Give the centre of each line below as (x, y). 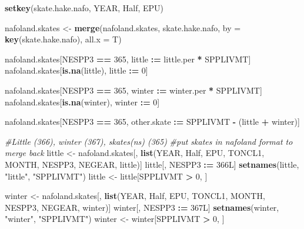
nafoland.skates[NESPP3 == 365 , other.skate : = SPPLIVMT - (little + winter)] (152, 122)
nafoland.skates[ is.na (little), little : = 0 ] (76, 70)
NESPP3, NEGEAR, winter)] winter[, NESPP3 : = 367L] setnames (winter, (142, 207)
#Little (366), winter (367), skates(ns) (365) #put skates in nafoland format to (149, 141)
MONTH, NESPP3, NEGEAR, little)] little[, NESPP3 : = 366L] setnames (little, (152, 164)
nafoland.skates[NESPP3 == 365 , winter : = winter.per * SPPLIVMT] (133, 90)
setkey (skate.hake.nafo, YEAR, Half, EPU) (84, 8)
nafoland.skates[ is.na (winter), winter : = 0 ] (82, 102)
